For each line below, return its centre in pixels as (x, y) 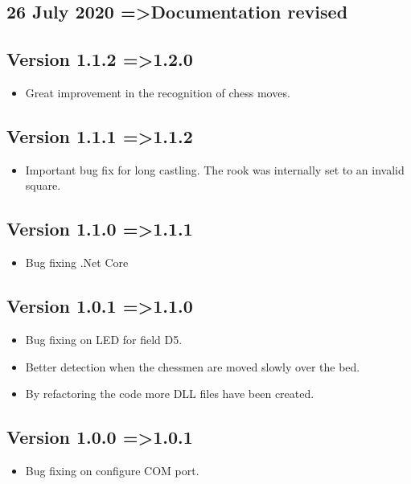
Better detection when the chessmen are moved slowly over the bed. (193, 366)
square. (43, 185)
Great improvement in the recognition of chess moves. (158, 92)
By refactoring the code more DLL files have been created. (170, 394)
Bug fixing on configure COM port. (112, 470)
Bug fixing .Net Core (77, 263)
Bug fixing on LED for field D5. (104, 339)
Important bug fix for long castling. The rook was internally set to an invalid (215, 169)
